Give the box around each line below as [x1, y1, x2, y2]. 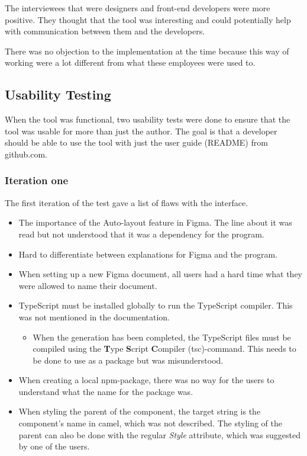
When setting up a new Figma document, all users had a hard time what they [18, 268, 303, 280]
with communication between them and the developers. [5, 25, 205, 37]
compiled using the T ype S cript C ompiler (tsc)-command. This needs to [33, 342, 296, 355]
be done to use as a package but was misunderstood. [33, 354, 224, 366]
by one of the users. [18, 440, 90, 452]
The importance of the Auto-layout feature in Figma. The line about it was [18, 216, 292, 229]
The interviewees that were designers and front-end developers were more [5, 2, 270, 14]
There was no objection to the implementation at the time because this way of [5, 44, 289, 57]
